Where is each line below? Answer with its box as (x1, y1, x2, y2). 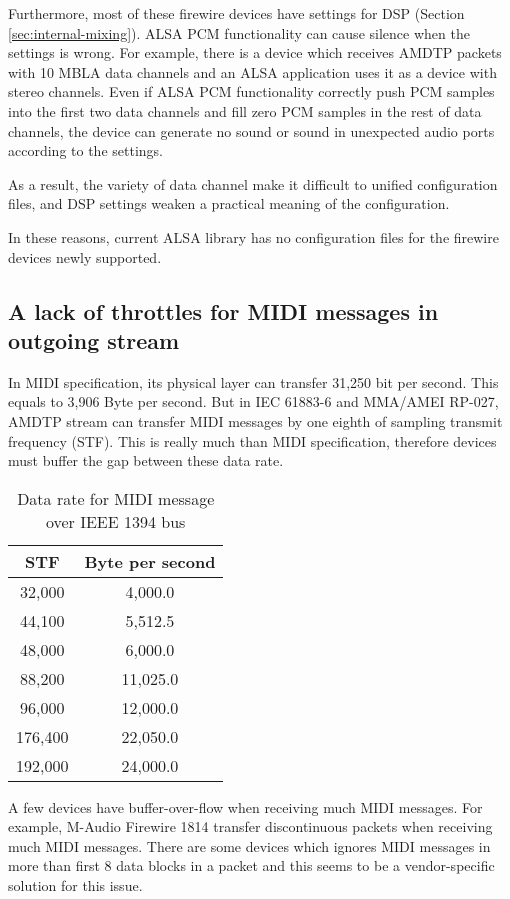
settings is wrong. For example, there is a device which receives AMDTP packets (8, 42, 502, 63)
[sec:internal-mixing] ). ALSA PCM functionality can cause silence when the (8, 22, 470, 43)
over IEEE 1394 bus (45, 509, 186, 533)
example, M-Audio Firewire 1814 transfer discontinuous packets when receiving (8, 816, 493, 837)
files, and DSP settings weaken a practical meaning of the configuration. (8, 193, 450, 214)
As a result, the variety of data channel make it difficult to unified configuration (8, 173, 498, 194)
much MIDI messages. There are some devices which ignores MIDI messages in (8, 835, 491, 856)
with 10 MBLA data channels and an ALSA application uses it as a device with (8, 61, 497, 82)
